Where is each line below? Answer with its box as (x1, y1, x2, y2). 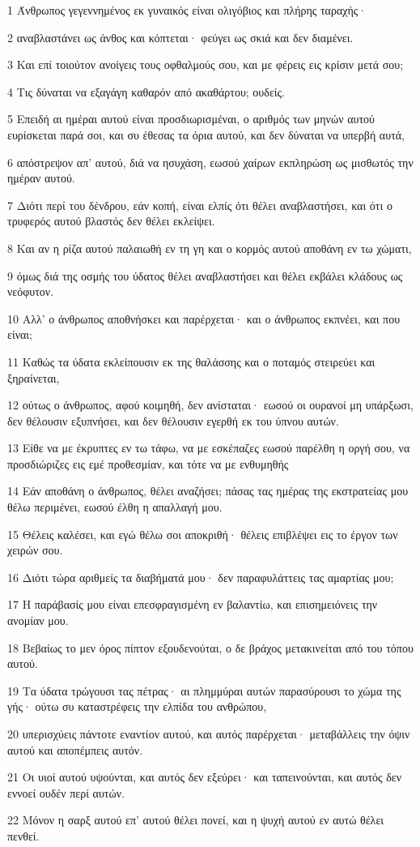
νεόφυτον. (7, 283, 54, 300)
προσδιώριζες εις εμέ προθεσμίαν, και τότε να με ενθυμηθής (7, 455, 289, 472)
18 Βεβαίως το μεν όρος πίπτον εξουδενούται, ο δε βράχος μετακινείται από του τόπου (7, 639, 414, 656)
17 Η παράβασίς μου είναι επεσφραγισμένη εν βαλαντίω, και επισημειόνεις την (7, 596, 378, 613)
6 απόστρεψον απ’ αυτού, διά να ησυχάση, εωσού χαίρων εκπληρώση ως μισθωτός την (7, 153, 414, 170)
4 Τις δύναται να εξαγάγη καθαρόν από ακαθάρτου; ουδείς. (7, 83, 285, 100)
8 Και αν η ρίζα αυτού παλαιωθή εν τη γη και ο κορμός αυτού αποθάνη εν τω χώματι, (7, 239, 412, 256)
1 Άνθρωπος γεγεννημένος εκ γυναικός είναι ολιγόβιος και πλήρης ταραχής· (7, 2, 367, 18)
